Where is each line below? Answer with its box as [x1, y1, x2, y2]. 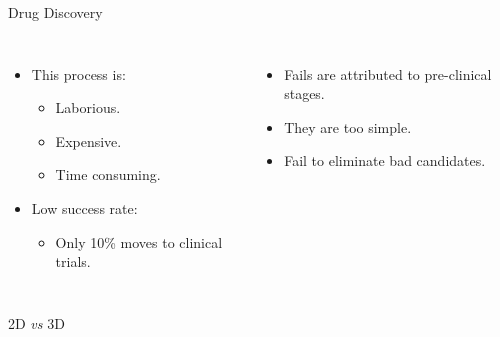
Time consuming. [55, 164, 161, 185]
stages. [284, 83, 325, 104]
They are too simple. [284, 116, 412, 137]
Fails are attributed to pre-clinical [284, 63, 492, 84]
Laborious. [55, 97, 121, 118]
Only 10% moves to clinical [55, 231, 223, 252]
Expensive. [55, 130, 122, 151]
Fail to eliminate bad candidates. [284, 150, 486, 171]
